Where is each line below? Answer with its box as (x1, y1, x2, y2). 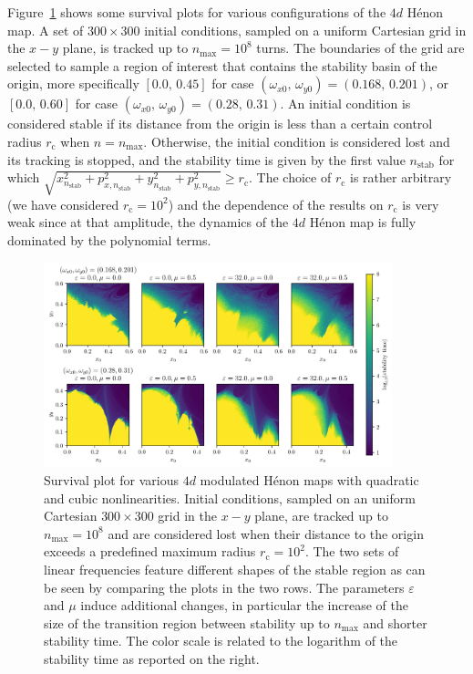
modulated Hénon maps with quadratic (200, 470, 419, 489)
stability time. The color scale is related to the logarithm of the (44, 631, 398, 650)
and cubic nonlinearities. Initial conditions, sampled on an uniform (44, 488, 416, 507)
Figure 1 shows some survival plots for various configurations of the (7, 3, 386, 21)
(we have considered (7, 194, 119, 213)
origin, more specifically (7, 74, 139, 93)
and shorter (363, 613, 427, 632)
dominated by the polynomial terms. (7, 231, 211, 250)
